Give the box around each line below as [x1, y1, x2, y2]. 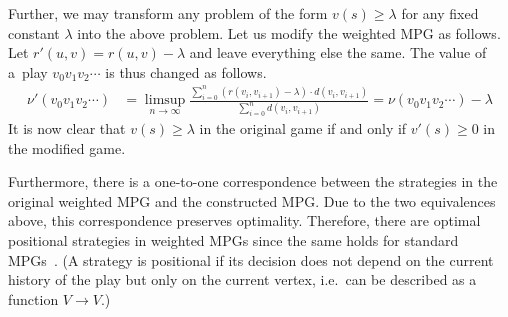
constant [8, 22, 60, 43]
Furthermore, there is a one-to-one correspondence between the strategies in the [8, 171, 498, 192]
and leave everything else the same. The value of [189, 42, 487, 63]
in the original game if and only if [199, 118, 407, 139]
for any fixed [401, 3, 479, 23]
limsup [144, 93, 186, 108]
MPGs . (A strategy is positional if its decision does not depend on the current [8, 249, 494, 270]
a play [8, 61, 48, 82]
